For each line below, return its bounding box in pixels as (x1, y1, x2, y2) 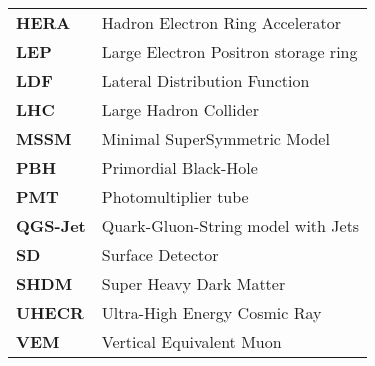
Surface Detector (101, 243, 219, 266)
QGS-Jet (16, 214, 86, 237)
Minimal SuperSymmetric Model (101, 127, 330, 150)
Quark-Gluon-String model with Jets (101, 214, 360, 237)
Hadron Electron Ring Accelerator (101, 11, 342, 34)
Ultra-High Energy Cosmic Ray (101, 301, 322, 324)
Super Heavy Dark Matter (101, 272, 286, 295)
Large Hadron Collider (101, 98, 259, 121)
